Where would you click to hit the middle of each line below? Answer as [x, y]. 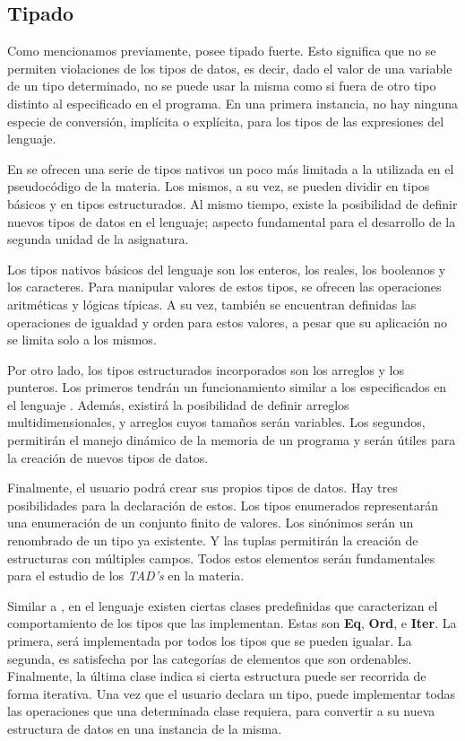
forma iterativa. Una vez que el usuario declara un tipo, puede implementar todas [232, 693]
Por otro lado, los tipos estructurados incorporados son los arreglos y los [206, 369]
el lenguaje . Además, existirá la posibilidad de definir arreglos [178, 404]
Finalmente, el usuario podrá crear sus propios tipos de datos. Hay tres [202, 488]
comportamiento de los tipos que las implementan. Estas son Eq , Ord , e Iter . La [232, 623]
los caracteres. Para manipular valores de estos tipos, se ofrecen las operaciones [224, 287]
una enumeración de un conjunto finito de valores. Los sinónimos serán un [211, 523]
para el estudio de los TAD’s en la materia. [126, 575]
